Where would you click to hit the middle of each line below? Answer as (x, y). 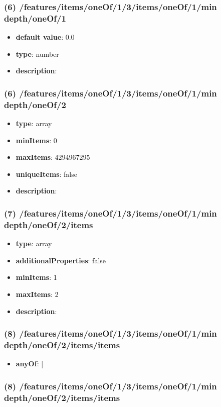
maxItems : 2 (37, 294)
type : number (37, 54)
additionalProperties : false (61, 260)
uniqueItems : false (46, 174)
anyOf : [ (30, 364)
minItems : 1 (36, 277)
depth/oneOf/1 (35, 18)
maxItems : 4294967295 (53, 157)
